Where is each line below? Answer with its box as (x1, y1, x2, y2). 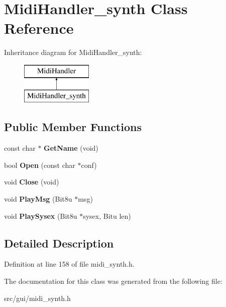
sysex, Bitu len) (83, 210, 131, 221)
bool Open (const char (4, 159, 75, 170)
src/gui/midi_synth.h (4, 292, 71, 303)
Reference (4, 18, 74, 38)
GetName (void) (44, 143, 98, 153)
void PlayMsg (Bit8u (4, 194, 72, 204)
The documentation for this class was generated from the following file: (4, 276, 222, 286)
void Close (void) (4, 176, 59, 187)
